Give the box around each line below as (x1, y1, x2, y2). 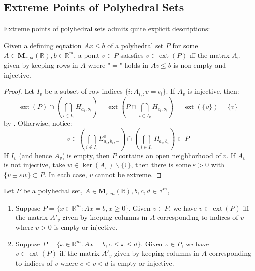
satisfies (120, 50, 144, 60)
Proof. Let (4, 86, 34, 96)
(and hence (19, 150, 52, 160)
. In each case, (44, 169, 87, 179)
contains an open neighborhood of (119, 150, 221, 160)
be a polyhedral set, (23, 186, 83, 196)
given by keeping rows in (4, 60, 78, 70)
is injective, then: (187, 86, 239, 96)
